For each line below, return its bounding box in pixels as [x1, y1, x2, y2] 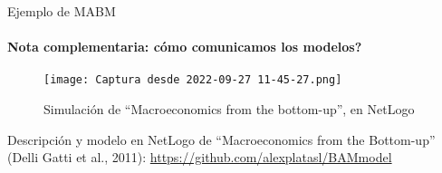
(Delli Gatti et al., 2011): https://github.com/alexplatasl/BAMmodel [7, 148, 392, 167]
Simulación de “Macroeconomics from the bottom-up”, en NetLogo [43, 100, 415, 119]
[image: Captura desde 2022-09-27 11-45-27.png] [43, 73, 342, 87]
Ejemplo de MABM [7, 2, 116, 20]
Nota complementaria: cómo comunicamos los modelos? [7, 37, 362, 56]
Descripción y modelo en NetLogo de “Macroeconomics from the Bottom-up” [7, 130, 436, 149]
